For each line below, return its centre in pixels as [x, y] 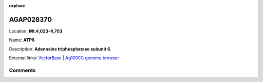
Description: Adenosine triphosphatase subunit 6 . [60, 49]
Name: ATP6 [22, 40]
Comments [22, 70]
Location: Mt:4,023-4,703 [36, 31]
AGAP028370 [30, 19]
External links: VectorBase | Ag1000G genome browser [64, 58]
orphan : [17, 6]
